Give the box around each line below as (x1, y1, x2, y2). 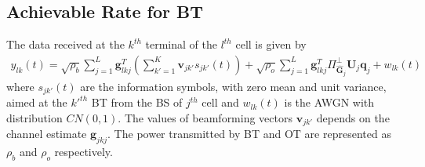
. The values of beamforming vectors (118, 109, 292, 125)
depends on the (316, 109, 390, 125)
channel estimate (6, 125, 87, 142)
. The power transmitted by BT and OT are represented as (107, 125, 391, 142)
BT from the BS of (91, 94, 183, 111)
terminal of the (145, 36, 217, 53)
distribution (6, 109, 63, 125)
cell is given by (235, 36, 307, 53)
